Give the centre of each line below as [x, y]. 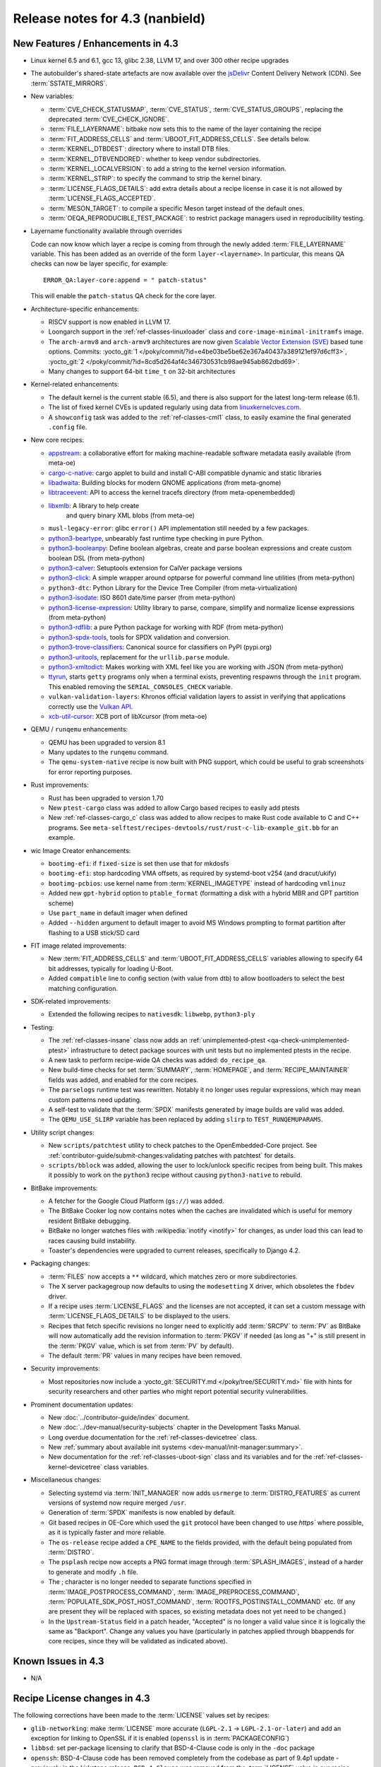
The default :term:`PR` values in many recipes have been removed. [145, 1355]
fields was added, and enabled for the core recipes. [123, 1080]
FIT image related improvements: [79, 946]
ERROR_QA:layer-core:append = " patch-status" [125, 280]
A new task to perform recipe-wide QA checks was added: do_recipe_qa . [158, 1060]
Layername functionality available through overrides [107, 231]
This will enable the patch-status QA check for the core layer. [123, 296]
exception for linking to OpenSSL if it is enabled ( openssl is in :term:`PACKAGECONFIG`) [160, 1738]
